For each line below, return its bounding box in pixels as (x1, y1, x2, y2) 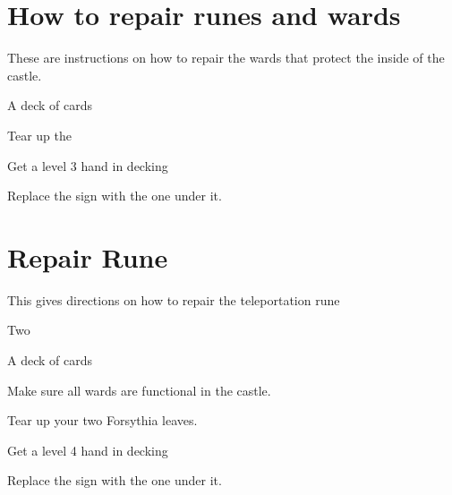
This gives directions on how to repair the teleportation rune (7, 290, 340, 309)
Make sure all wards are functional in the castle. (7, 380, 271, 399)
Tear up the (7, 125, 72, 144)
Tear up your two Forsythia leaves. (7, 411, 198, 430)
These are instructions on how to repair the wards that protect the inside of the (7, 48, 445, 67)
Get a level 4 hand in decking (7, 440, 168, 459)
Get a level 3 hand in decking (7, 156, 168, 175)
